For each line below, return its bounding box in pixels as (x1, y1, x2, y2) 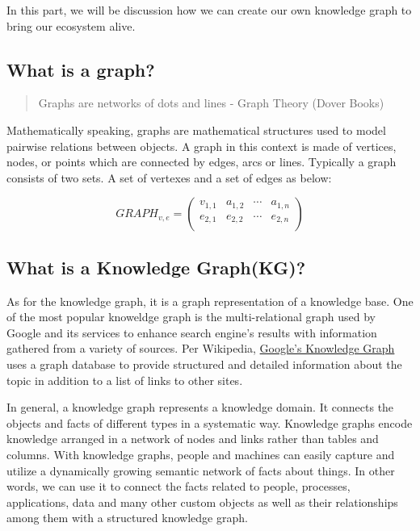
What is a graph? (6, 56, 155, 82)
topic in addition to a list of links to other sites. (6, 371, 243, 388)
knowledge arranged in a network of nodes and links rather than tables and (6, 430, 379, 447)
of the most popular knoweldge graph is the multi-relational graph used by (6, 308, 376, 325)
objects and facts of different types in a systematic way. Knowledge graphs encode (6, 414, 413, 431)
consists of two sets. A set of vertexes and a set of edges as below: (6, 169, 332, 186)
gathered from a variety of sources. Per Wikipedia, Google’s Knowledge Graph (6, 340, 395, 357)
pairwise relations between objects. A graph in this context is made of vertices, (6, 137, 397, 154)
